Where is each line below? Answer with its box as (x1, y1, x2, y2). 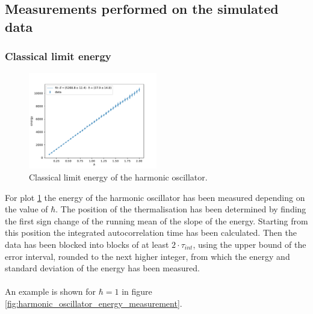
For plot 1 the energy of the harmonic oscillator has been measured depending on (5, 191, 305, 203)
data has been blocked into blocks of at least (5, 238, 169, 250)
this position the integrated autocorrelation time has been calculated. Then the (5, 226, 297, 239)
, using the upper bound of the (193, 238, 306, 250)
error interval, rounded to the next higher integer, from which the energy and (5, 250, 290, 262)
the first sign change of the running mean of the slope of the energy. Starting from (5, 214, 308, 227)
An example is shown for (5, 285, 96, 298)
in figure (122, 285, 152, 298)
